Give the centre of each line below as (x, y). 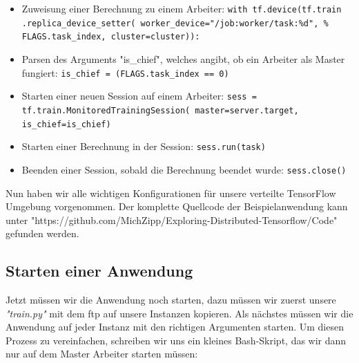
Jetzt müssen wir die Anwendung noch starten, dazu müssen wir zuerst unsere (171, 300)
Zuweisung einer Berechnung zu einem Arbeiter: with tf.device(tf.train (182, 8)
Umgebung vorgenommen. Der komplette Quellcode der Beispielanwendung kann (177, 206)
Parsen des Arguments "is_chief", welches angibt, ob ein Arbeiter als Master (183, 58)
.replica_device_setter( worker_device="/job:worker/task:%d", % (175, 23)
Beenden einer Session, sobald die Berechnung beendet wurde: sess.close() (184, 169)
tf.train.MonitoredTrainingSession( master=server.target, (160, 110)
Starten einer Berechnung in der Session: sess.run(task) (144, 146)
